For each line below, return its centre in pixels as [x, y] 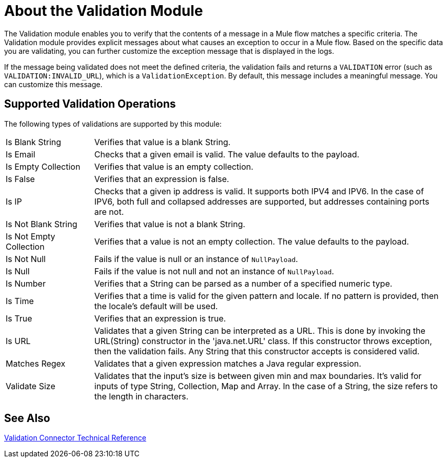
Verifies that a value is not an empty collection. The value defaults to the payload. [251, 241]
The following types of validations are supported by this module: [113, 124]
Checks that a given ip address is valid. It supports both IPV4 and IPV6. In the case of [259, 191]
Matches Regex [36, 363]
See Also [27, 418]
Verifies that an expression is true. [160, 318]
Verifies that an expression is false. [162, 179]
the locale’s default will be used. [156, 306]
